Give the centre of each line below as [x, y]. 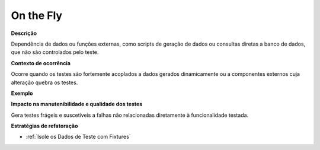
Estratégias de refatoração [44, 126]
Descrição [24, 33]
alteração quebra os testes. [44, 82]
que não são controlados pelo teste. [55, 52]
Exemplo [22, 93]
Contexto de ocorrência [41, 63]
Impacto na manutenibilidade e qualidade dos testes [77, 104]
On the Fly [36, 15]
